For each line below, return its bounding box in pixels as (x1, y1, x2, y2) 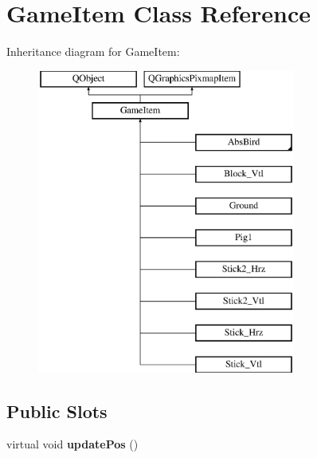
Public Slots (6, 398, 108, 423)
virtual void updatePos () (6, 436, 139, 452)
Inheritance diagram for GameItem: (6, 43, 180, 60)
